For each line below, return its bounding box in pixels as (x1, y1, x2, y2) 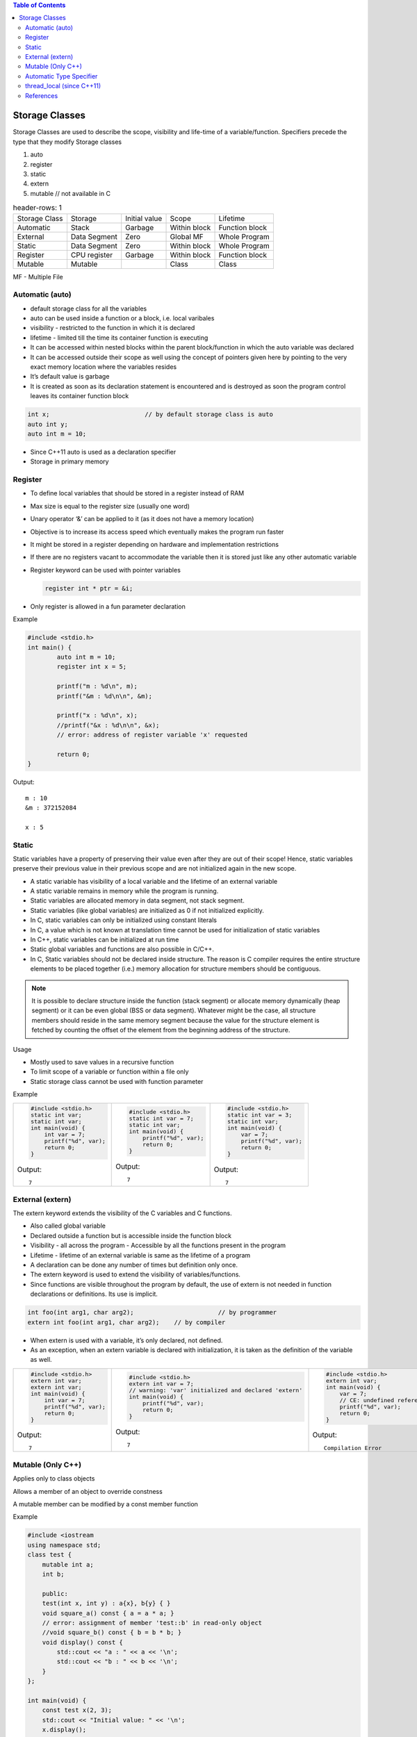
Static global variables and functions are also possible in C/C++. (30, 945, 215, 953)
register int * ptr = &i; (44, 584, 133, 592)
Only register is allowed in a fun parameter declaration (30, 602, 186, 611)
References (25, 91, 58, 100)
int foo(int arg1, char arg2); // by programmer (27, 1308, 277, 1317)
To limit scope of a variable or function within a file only (30, 1067, 189, 1076)
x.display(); (42, 1726, 87, 1734)
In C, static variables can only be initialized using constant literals (30, 916, 217, 924)
